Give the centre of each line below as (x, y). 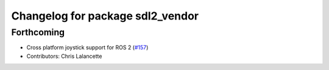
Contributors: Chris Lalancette (64, 56)
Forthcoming (38, 32)
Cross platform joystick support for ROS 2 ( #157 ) (87, 47)
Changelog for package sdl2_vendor (105, 16)
